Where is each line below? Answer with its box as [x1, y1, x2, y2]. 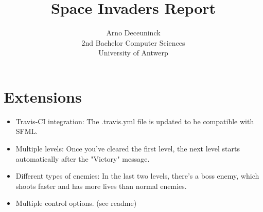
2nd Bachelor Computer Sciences [81, 37, 185, 48]
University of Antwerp [98, 47, 168, 58]
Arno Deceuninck [106, 27, 161, 38]
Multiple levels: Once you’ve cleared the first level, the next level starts [15, 143, 240, 154]
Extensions [4, 86, 82, 107]
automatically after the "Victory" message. [15, 153, 150, 164]
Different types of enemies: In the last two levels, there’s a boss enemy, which [15, 170, 259, 181]
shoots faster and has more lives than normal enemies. [15, 180, 187, 191]
